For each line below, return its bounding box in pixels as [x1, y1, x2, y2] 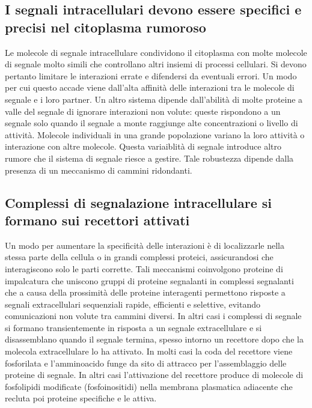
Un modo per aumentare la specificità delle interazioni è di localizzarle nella [5, 239, 284, 251]
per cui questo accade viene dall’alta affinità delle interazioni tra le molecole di [5, 81, 295, 94]
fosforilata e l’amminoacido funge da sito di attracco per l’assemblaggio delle [5, 356, 287, 369]
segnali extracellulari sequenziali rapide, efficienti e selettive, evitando [5, 297, 260, 310]
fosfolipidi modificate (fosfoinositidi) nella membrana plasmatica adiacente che [5, 380, 293, 392]
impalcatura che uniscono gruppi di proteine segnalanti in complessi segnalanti [5, 274, 294, 287]
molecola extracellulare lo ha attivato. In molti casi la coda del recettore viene [5, 345, 293, 358]
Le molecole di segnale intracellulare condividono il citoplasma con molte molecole [5, 46, 307, 58]
